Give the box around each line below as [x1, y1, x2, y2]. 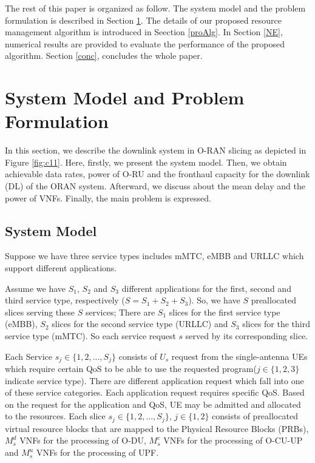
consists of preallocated [212, 410, 298, 422]
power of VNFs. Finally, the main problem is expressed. [5, 191, 211, 204]
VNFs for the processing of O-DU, [19, 434, 146, 447]
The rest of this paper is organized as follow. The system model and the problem [5, 2, 306, 14]
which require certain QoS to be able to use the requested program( [5, 362, 257, 375]
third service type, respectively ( [5, 294, 125, 306]
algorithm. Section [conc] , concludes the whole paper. [5, 49, 203, 62]
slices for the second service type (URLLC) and [52, 317, 228, 330]
